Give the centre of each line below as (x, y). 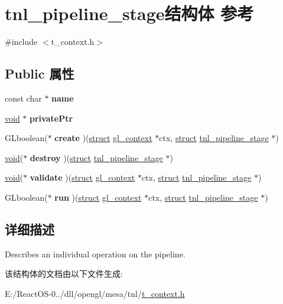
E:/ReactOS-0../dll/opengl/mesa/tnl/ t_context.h (95, 293)
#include (21, 42)
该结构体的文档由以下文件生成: (64, 274)
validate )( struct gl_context (82, 177)
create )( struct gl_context (103, 138)
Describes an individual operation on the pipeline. (95, 254)
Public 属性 (40, 73)
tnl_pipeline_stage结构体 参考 (129, 13)
